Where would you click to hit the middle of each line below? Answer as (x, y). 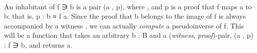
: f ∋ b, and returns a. (38, 44)
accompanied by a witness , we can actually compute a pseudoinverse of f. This (124, 25)
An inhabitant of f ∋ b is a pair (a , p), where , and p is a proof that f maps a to (128, 6)
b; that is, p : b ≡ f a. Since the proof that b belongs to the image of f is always (125, 16)
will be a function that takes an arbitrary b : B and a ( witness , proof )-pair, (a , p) (129, 35)
